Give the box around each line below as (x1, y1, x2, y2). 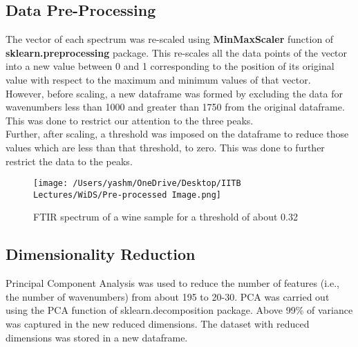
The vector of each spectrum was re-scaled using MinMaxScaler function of (6, 32, 334, 46)
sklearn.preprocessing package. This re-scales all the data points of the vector (6, 45, 348, 59)
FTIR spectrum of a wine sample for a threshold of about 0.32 (33, 209, 299, 224)
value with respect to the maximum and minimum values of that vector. (6, 72, 311, 86)
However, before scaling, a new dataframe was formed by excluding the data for (6, 86, 343, 100)
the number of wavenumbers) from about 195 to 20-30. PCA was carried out (6, 289, 330, 303)
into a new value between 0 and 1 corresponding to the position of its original (6, 59, 335, 73)
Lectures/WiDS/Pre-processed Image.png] (33, 189, 222, 200)
